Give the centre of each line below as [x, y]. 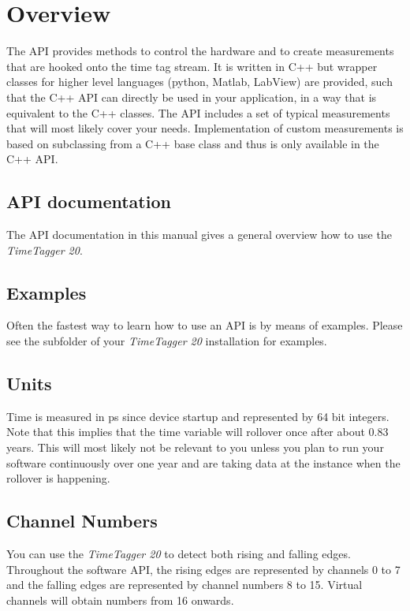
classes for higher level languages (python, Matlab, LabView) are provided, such [199, 82]
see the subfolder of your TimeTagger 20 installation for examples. [167, 341]
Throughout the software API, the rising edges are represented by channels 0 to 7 [203, 569]
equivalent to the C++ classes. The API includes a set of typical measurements [198, 112]
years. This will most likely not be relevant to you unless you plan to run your [195, 447]
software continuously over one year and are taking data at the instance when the [203, 462]
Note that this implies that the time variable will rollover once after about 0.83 [198, 432]
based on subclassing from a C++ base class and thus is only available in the [193, 143]
